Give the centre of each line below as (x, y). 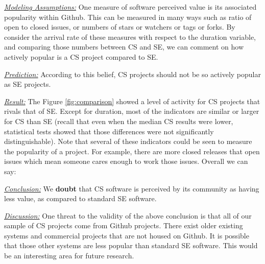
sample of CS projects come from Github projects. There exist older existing (124, 225)
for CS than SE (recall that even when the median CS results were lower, (119, 121)
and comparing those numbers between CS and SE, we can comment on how (124, 47)
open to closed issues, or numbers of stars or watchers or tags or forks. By (120, 27)
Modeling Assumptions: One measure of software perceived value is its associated (130, 7)
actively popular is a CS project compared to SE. (81, 56)
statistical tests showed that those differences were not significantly (109, 131)
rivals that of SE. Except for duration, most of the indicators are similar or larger (132, 111)
